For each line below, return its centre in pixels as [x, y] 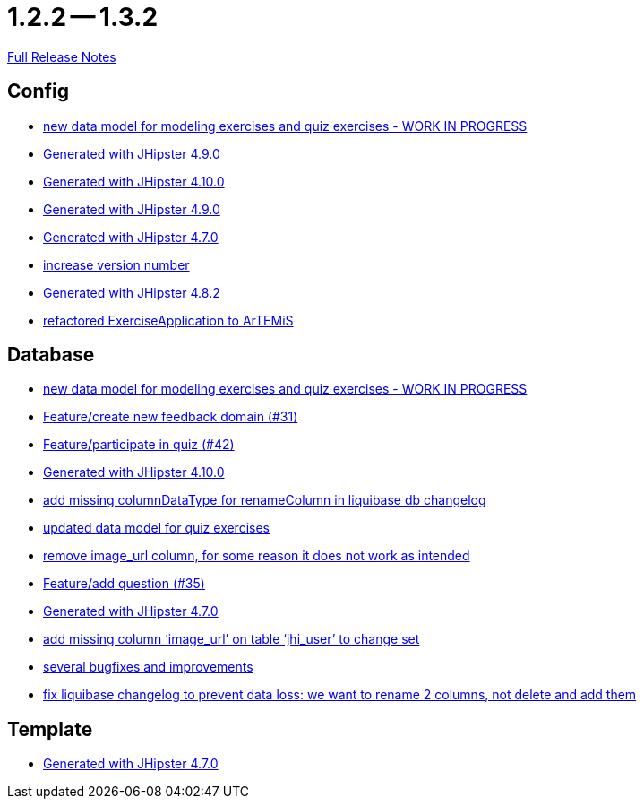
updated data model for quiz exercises [156, 528]
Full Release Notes [62, 56]
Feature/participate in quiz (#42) [139, 445]
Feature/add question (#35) [124, 584]
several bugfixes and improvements [148, 667]
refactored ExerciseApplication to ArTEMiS [168, 320]
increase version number [116, 264]
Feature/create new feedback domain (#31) [171, 417]
